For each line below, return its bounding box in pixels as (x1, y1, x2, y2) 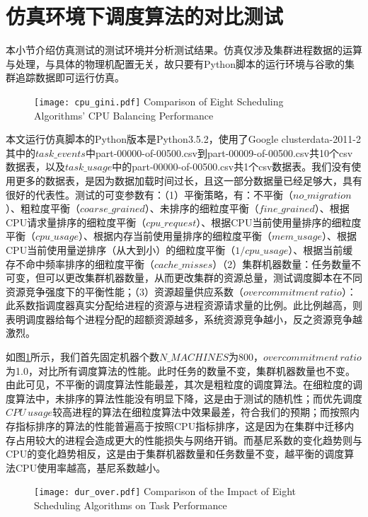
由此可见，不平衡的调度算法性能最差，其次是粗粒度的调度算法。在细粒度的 (6, 377, 352, 392)
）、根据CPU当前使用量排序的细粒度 (196, 214, 362, 229)
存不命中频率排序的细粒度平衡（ (6, 256, 154, 271)
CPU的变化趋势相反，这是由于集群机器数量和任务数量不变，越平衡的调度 (6, 446, 345, 461)
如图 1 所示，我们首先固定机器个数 (6, 349, 159, 364)
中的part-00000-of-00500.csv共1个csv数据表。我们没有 (112, 159, 352, 174)
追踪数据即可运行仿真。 (15, 70, 125, 85)
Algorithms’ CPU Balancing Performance (34, 108, 214, 122)
